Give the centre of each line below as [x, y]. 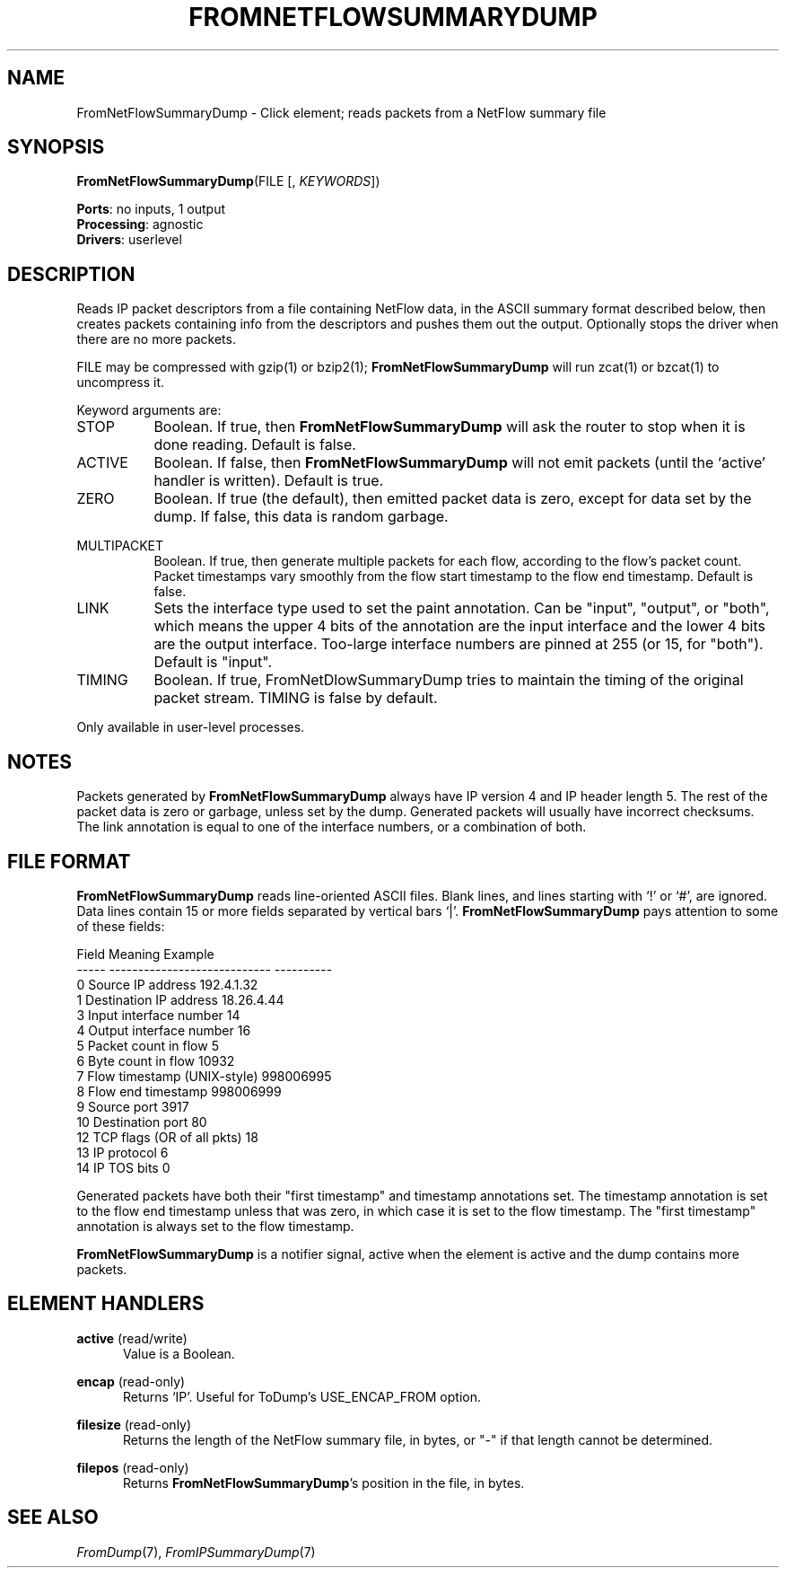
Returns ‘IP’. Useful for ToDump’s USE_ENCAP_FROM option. [302, 1396]
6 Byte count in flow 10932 [156, 1060]
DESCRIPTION [71, 274]
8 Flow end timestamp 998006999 [179, 1091]
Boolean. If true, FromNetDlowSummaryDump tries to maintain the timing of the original [449, 680]
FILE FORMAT [69, 861]
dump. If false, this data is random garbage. [301, 517]
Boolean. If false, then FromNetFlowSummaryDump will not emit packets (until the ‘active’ [460, 463]
